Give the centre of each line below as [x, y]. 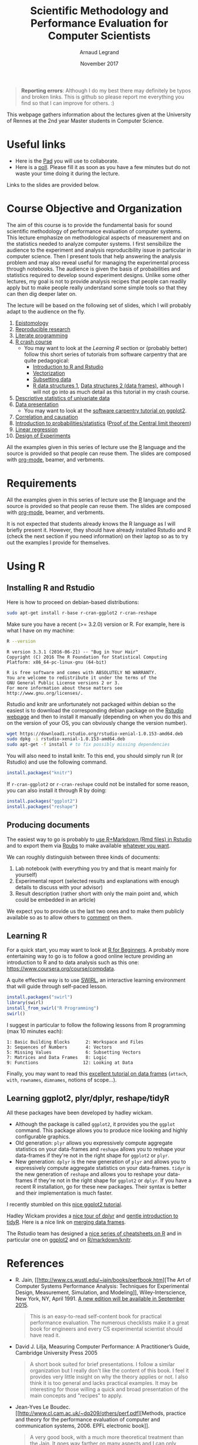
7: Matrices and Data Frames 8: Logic [57, 1057]
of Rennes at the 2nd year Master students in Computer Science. [85, 121]
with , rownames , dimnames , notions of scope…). [62, 1080]
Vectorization [49, 373]
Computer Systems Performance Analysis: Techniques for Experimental [102, 1286]
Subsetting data [52, 379]
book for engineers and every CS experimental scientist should [106, 1329]
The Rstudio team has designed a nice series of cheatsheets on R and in [94, 1233]
